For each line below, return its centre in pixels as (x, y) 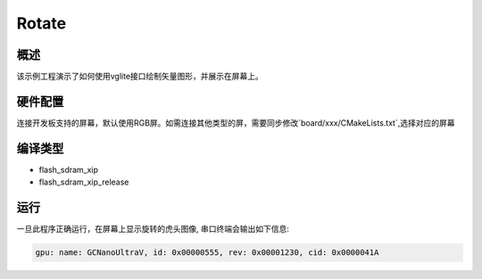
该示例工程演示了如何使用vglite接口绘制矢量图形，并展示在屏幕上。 (140, 77)
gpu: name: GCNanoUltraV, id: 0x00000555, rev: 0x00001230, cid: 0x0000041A (207, 253)
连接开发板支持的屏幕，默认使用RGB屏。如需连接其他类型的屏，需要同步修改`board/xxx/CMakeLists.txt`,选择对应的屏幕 (236, 123)
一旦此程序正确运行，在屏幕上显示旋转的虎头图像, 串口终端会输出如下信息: (153, 229)
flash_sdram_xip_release (84, 182)
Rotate (42, 23)
